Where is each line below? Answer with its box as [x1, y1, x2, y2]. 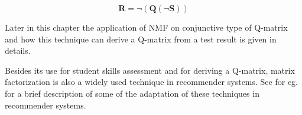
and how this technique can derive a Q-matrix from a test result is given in [5, 32, 277, 45]
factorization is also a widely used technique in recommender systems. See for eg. [5, 75, 298, 88]
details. [5, 44, 31, 57]
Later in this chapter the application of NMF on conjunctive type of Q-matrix [5, 21, 288, 33]
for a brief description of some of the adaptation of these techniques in [5, 87, 259, 99]
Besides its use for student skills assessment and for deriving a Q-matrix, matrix [5, 64, 295, 76]
